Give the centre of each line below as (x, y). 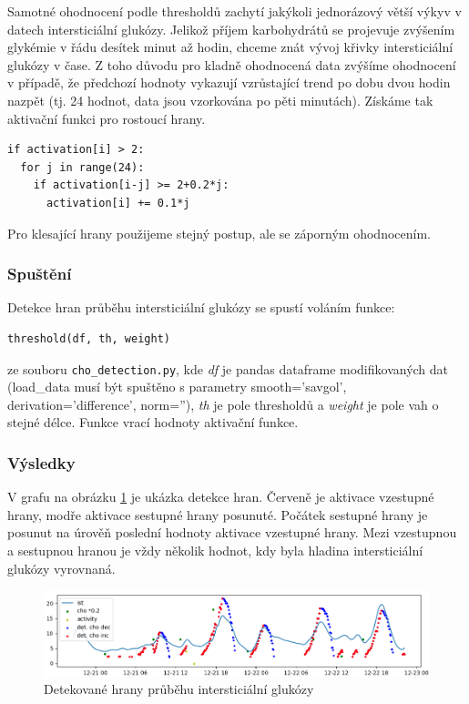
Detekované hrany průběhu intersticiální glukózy (179, 689)
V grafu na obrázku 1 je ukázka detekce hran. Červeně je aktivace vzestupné (221, 497)
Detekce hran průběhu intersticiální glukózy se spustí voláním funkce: (201, 307)
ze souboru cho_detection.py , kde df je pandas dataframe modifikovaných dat (228, 368)
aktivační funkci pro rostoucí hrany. (107, 118)
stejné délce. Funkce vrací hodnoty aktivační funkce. (153, 422)
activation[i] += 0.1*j (118, 203)
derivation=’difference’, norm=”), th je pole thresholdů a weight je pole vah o (223, 404)
